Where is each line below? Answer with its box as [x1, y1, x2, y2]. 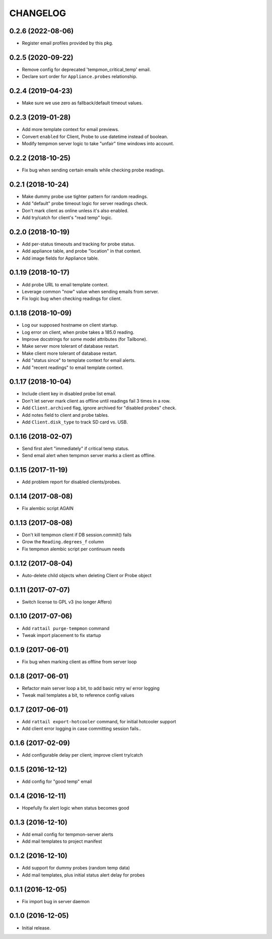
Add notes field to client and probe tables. [22, 412, 109, 418]
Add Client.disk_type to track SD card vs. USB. [22, 419, 128, 425]
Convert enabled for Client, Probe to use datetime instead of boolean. [22, 134, 168, 140]
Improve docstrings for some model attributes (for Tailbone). [22, 336, 148, 342]
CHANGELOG [9, 8, 66, 19]
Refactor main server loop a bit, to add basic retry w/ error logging [22, 685, 160, 691]
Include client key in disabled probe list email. [22, 391, 117, 397]
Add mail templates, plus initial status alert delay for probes [22, 872, 145, 878]
